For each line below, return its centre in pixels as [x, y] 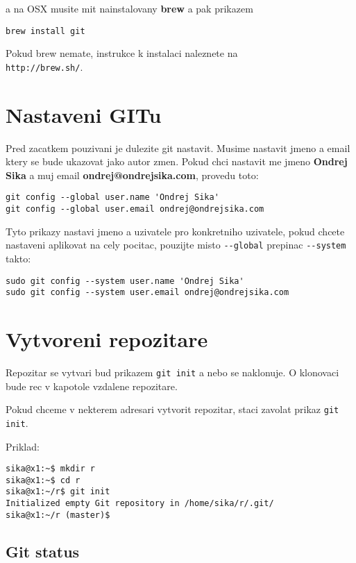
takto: [18, 258]
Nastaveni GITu [84, 114]
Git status [43, 551]
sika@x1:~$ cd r [43, 480]
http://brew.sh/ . [44, 66]
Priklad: [23, 446]
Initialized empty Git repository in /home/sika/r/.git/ [140, 504]
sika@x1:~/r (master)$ [58, 515]
